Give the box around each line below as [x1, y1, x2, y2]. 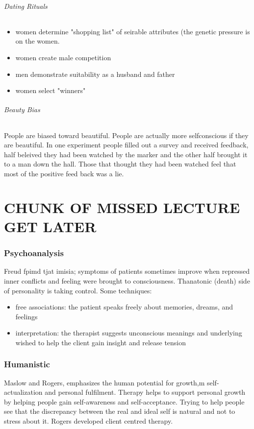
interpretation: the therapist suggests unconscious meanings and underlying [15, 328, 242, 338]
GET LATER [4, 216, 97, 236]
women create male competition [15, 52, 111, 62]
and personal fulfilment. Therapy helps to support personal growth [45, 387, 246, 397]
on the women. [15, 36, 60, 46]
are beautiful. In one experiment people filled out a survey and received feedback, [4, 140, 249, 150]
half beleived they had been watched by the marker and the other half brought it [4, 149, 248, 159]
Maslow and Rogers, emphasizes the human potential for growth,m [4, 377, 205, 387]
